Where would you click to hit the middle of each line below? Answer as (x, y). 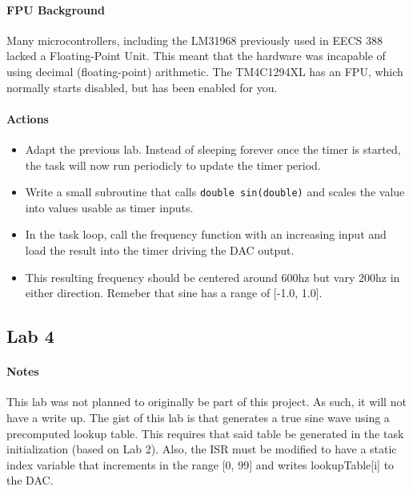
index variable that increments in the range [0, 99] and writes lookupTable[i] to (200, 464)
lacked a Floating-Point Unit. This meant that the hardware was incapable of (196, 56)
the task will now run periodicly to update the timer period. (173, 165)
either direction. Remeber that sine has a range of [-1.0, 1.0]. (174, 293)
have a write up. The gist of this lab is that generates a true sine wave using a (198, 417)
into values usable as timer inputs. (109, 207)
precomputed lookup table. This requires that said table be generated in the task (205, 433)
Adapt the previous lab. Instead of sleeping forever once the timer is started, (213, 149)
